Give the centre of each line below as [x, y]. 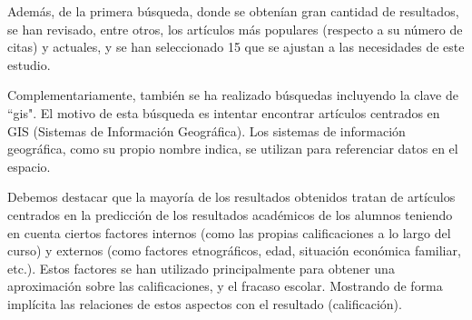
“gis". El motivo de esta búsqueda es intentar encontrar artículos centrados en [224, 112]
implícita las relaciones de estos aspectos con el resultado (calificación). [205, 303]
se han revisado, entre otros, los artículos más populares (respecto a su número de [235, 29]
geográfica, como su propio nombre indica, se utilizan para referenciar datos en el [233, 149]
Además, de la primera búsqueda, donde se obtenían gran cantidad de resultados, [233, 11]
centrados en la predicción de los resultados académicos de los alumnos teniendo [230, 214]
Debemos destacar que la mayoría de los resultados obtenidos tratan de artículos [231, 197]
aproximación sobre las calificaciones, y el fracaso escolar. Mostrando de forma [225, 286]
